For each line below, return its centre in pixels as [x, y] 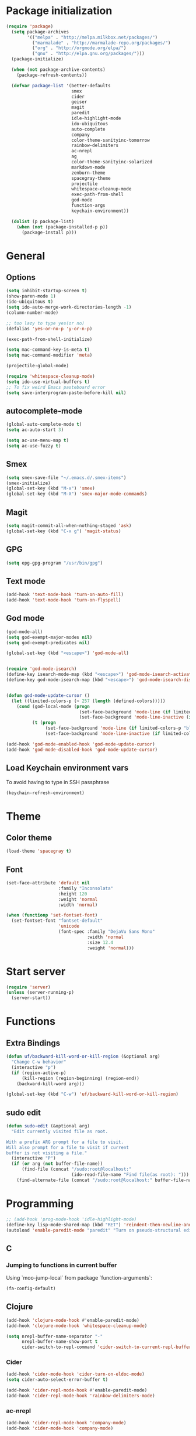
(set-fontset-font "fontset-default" [57, 921]
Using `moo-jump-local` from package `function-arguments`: [79, 1278]
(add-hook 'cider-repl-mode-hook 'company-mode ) [66, 1423]
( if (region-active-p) [39, 1073]
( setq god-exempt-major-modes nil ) [49, 637]
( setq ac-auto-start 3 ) [35, 430]
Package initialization [59, 11]
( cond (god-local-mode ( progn [53, 706]
